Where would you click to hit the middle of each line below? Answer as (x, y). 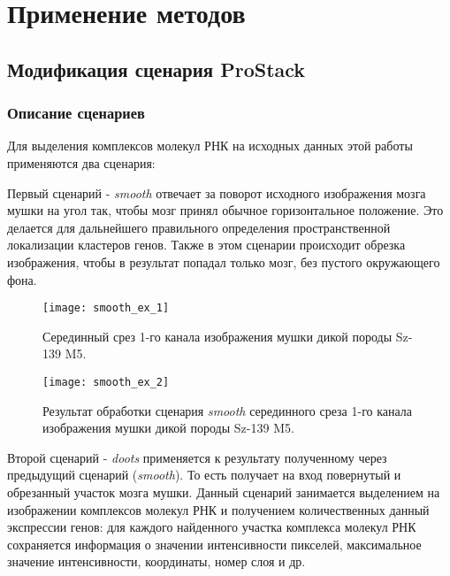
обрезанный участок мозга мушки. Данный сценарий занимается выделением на (224, 492)
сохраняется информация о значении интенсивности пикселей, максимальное (214, 544)
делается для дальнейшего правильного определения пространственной (199, 227)
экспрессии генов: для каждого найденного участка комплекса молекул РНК (212, 527)
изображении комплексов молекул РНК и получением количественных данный (218, 509)
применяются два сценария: (81, 162)
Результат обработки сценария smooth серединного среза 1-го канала (228, 410)
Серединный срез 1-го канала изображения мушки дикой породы (217, 336)
